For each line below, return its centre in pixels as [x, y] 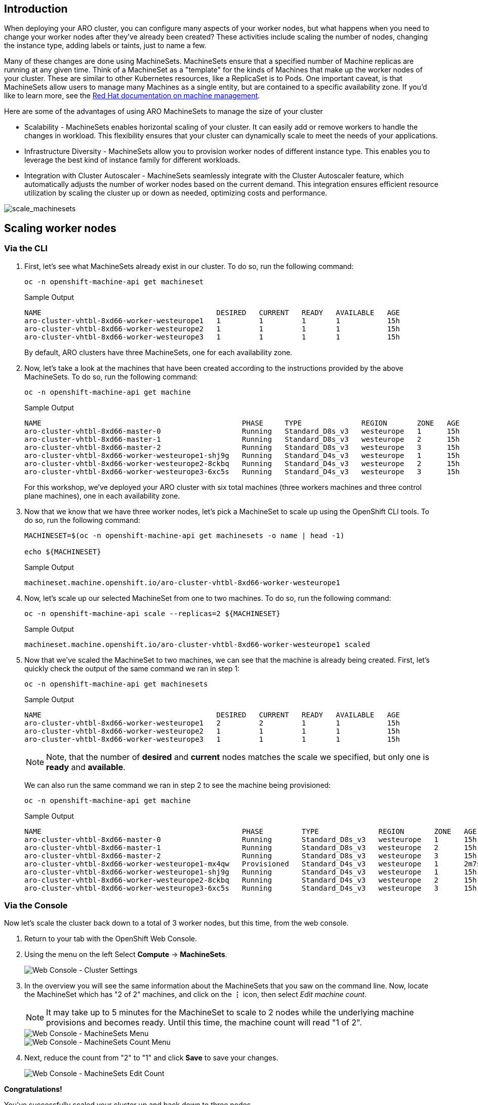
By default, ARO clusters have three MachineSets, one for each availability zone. [158, 352]
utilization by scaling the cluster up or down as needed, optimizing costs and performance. [176, 193]
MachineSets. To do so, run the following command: [111, 376]
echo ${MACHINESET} [63, 551]
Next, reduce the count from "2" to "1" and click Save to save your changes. [151, 1058]
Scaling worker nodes [60, 228]
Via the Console [36, 906]
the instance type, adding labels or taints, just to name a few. [105, 46]
